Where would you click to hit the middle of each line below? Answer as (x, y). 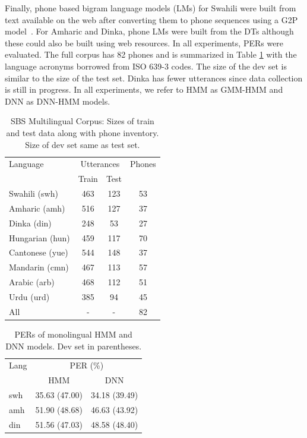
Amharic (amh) (37, 208)
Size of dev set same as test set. (83, 144)
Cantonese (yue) (39, 252)
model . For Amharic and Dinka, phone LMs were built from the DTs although (149, 31)
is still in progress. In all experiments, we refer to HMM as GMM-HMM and (144, 89)
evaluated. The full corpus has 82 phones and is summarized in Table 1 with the (151, 54)
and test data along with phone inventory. (83, 132)
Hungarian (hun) (39, 237)
